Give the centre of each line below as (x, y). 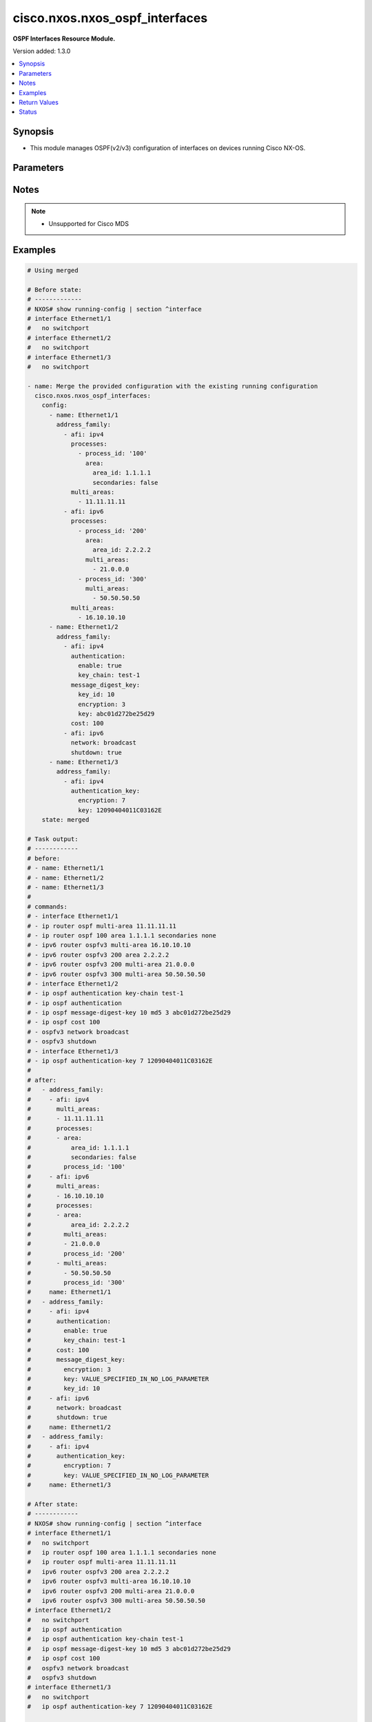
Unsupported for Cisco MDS (89, 224)
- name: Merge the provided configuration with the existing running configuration (173, 386)
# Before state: (55, 290)
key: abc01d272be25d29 (116, 714)
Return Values (39, 102)
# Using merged (53, 270)
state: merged (65, 820)
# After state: (53, 1504)
